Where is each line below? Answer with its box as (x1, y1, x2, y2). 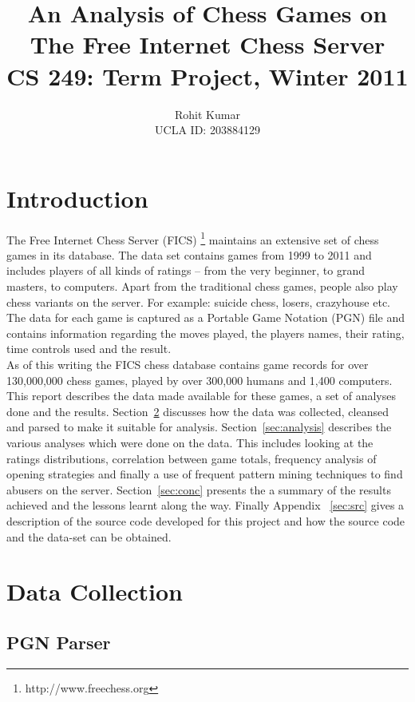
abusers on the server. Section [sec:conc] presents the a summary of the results (6, 481, 391, 498)
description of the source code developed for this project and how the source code (6, 512, 405, 529)
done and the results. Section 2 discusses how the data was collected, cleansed (6, 403, 389, 419)
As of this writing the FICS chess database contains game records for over (6, 356, 369, 373)
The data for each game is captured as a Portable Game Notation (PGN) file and (6, 309, 405, 326)
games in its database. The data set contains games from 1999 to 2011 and (6, 246, 372, 263)
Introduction (6, 181, 148, 214)
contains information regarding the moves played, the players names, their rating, (6, 324, 405, 341)
